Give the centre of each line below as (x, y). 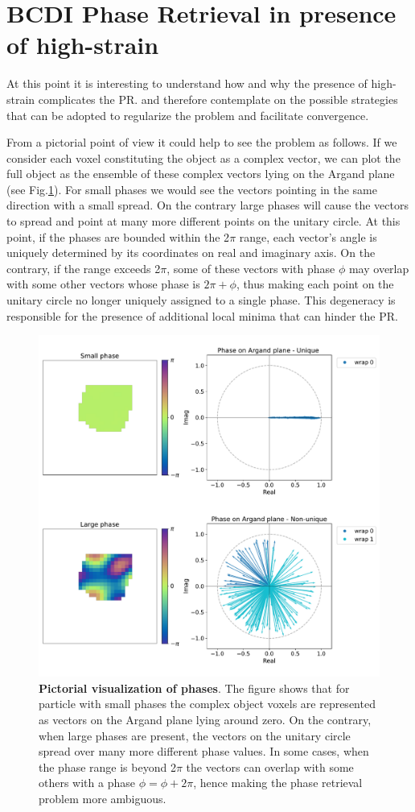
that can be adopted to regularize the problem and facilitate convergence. (188, 115)
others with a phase (87, 783)
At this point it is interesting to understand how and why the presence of (187, 83)
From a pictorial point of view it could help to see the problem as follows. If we (202, 142)
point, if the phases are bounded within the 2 (118, 236)
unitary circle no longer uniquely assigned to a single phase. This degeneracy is (201, 300)
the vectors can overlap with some (270, 766)
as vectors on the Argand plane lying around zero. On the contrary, (205, 719)
